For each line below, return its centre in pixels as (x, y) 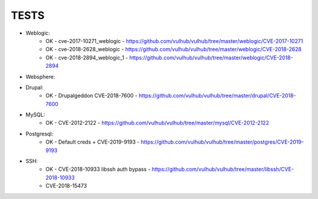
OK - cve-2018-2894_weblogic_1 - (87, 57)
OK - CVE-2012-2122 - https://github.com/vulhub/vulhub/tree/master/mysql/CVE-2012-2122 (157, 123)
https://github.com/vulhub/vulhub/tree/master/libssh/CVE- (223, 169)
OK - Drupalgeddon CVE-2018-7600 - (92, 96)
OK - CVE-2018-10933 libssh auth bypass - (98, 169)
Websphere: (40, 77)
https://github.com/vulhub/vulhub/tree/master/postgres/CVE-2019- (222, 142)
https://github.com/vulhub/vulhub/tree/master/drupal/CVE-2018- (217, 96)
